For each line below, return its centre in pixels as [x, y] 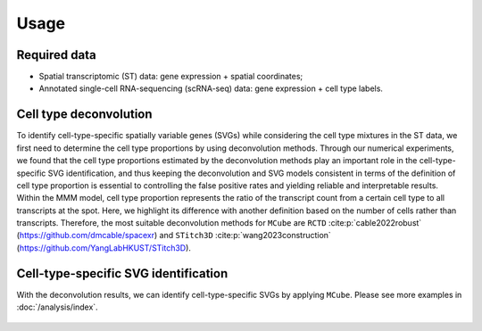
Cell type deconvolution [84, 115]
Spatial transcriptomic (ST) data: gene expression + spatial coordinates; [171, 77]
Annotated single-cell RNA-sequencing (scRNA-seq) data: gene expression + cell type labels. [211, 88]
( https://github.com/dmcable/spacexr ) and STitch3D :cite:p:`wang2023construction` [174, 236]
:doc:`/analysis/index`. [57, 307]
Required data [57, 55]
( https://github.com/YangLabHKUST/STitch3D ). [104, 248]
